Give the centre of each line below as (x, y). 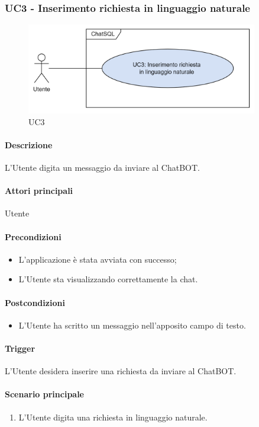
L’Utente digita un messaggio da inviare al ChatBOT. (102, 167)
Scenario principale (44, 394)
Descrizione (29, 144)
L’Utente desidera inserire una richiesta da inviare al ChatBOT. (121, 371)
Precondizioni (33, 236)
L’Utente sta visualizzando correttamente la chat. (108, 279)
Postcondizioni (35, 302)
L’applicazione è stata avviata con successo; (98, 259)
